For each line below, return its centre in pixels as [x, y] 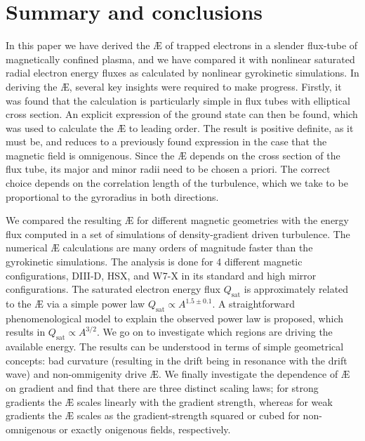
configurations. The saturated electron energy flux [113, 289]
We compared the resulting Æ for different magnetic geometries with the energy [177, 220]
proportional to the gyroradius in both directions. [112, 196]
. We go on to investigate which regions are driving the [214, 332]
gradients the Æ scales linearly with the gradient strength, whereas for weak [169, 401]
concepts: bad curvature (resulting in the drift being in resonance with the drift [177, 360]
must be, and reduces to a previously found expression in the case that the [166, 141]
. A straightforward [254, 304]
